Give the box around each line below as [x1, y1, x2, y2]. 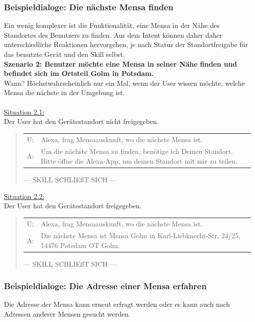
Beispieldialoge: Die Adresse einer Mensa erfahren [4, 279, 207, 292]
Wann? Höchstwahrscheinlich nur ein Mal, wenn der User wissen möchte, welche [4, 77, 245, 88]
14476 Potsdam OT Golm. [41, 240, 120, 250]
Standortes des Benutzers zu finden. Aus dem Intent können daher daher [4, 29, 223, 40]
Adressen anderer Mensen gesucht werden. [4, 308, 130, 319]
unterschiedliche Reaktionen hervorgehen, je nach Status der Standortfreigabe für [4, 39, 249, 50]
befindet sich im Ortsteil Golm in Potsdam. [4, 68, 154, 78]
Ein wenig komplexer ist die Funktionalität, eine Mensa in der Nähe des [4, 20, 220, 30]
